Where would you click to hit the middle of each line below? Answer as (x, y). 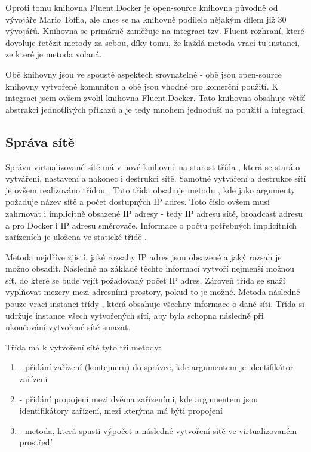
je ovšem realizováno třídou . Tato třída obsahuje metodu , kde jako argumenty (150, 190)
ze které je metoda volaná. (54, 54)
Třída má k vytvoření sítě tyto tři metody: (83, 347)
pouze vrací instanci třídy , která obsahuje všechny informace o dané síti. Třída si (155, 304)
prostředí (36, 442)
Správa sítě (40, 141)
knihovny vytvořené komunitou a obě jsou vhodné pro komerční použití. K (142, 86)
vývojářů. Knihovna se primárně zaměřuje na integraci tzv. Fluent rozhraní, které (155, 31)
